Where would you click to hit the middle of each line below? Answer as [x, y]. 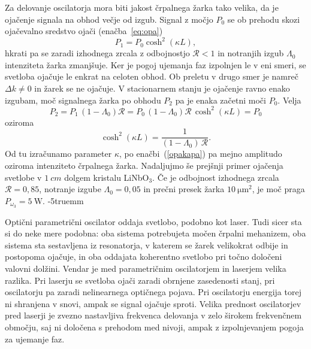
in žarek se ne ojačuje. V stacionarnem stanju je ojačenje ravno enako [162, 88]
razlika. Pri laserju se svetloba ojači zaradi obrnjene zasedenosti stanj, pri [140, 280]
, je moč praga [278, 189]
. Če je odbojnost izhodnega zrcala [216, 177]
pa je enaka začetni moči [221, 100]
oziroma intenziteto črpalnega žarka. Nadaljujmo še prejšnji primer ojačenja [144, 165]
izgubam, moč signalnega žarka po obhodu [83, 100]
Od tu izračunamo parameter [58, 154]
